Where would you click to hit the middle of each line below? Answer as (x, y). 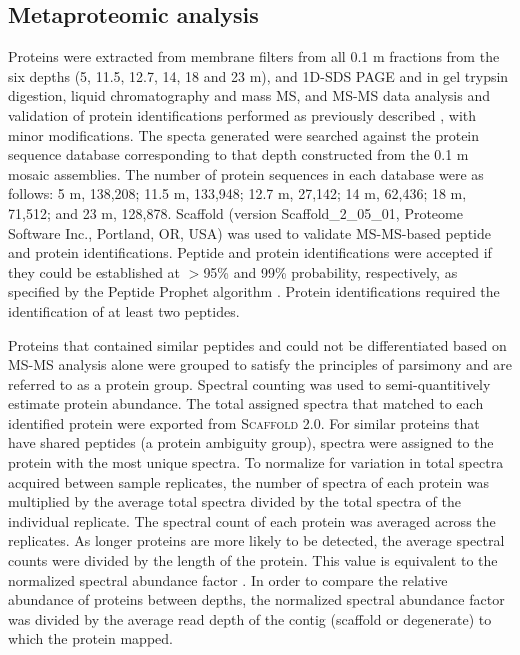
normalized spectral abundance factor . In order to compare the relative (228, 579)
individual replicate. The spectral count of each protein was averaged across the (252, 520)
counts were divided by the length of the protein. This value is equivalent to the (253, 560)
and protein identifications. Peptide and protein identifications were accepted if (250, 252)
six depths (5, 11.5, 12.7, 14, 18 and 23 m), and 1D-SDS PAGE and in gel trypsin (258, 75)
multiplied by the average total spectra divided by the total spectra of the (234, 501)
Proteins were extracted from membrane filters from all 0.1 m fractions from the (254, 56)
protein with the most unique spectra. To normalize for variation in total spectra (256, 462)
